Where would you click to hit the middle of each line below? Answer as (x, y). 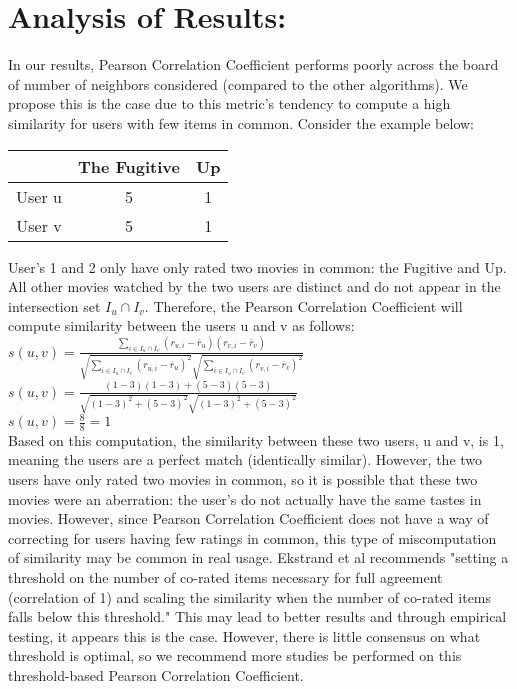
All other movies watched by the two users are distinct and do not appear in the (254, 286)
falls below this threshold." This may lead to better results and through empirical (257, 616)
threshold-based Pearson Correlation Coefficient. (156, 674)
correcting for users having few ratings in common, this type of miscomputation (252, 537)
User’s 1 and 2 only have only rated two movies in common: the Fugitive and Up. (257, 266)
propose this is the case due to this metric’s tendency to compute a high (229, 103)
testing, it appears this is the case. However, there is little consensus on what (244, 635)
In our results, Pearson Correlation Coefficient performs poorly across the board (253, 64)
